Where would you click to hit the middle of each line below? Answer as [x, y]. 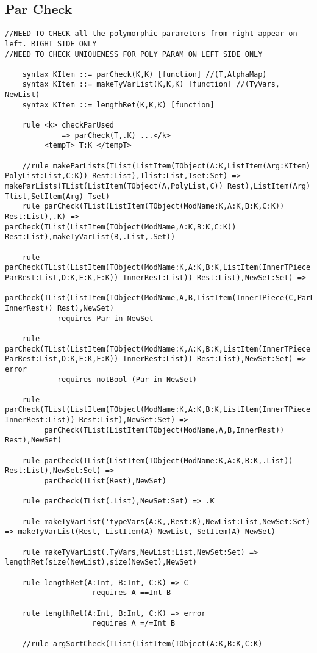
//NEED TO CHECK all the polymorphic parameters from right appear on [151, 34]
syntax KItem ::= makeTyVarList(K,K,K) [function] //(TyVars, [151, 85]
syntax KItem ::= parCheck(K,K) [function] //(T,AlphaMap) [144, 74]
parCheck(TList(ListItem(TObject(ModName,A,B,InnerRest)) [164, 430]
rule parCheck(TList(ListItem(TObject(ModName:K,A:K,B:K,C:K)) [153, 207]
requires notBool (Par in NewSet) [127, 379]
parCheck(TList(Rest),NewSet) [105, 481]
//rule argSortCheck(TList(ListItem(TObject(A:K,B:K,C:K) [142, 644]
